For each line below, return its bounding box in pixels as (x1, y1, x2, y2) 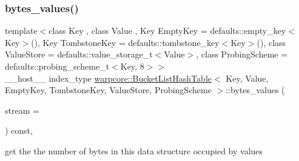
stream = (5, 103, 39, 116)
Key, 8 (120, 60, 144, 72)
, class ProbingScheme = (196, 48, 288, 61)
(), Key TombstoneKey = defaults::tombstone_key (31, 36, 220, 48)
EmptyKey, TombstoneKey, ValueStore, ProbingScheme (5, 84, 212, 96)
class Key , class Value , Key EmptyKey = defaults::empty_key (49, 24, 286, 37)
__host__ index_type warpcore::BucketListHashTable (5, 71, 212, 84)
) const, (5, 124, 33, 137)
